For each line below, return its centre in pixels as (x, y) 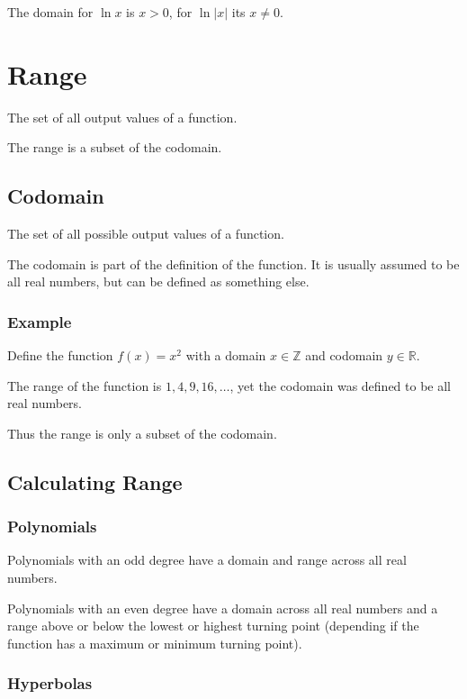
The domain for (50, 12)
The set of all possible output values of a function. (146, 234)
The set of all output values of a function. (122, 117)
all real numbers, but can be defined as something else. (158, 281)
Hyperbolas (50, 683)
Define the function (60, 355)
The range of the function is (85, 385)
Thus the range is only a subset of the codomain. (142, 433)
